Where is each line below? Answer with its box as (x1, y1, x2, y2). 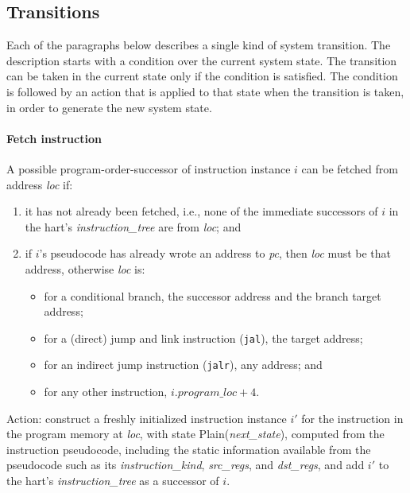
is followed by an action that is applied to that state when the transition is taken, (6, 83, 404, 99)
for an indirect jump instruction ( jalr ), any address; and (44, 356, 323, 373)
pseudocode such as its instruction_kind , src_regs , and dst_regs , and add (6, 456, 365, 473)
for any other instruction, (44, 383, 168, 400)
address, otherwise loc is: (25, 260, 145, 277)
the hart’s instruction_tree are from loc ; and (25, 218, 242, 235)
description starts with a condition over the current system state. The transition (6, 52, 397, 68)
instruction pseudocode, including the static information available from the (6, 441, 371, 457)
